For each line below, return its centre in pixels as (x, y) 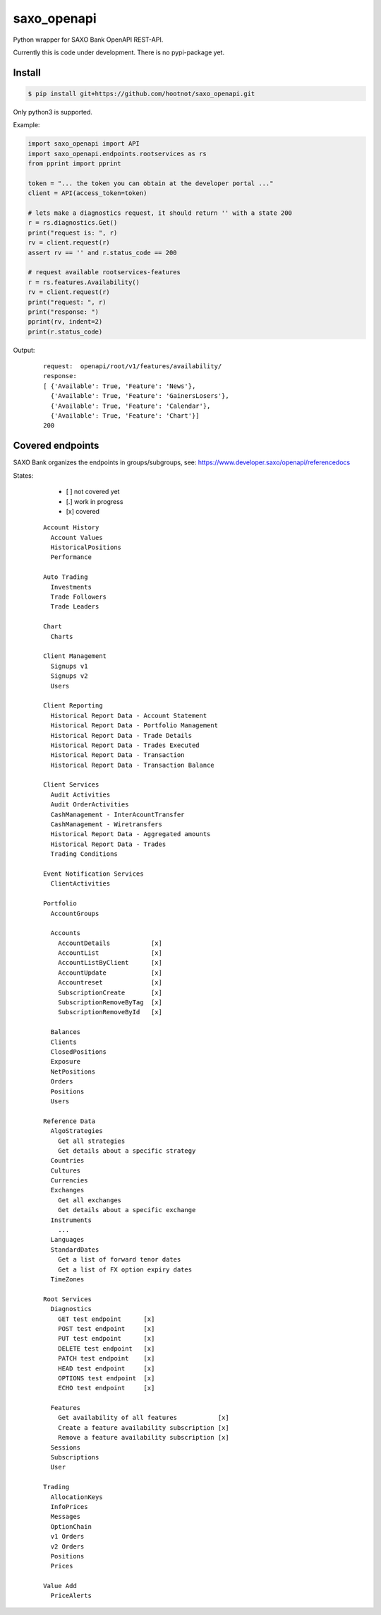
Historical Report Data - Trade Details (121, 735)
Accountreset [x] (110, 983)
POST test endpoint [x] (106, 1328)
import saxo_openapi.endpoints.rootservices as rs (117, 153)
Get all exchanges (90, 1200)
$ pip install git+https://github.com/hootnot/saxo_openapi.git (141, 93)
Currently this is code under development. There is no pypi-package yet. (119, 52)
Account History (71, 528)
